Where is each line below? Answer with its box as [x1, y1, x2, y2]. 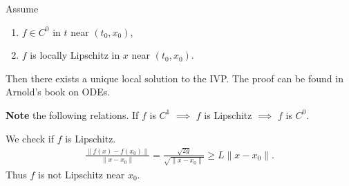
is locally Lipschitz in [30, 48, 120, 62]
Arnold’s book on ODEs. [6, 84, 111, 99]
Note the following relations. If [6, 107, 139, 122]
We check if [6, 131, 54, 145]
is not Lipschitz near [38, 167, 125, 181]
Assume [6, 1, 39, 15]
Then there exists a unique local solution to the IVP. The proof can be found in [6, 71, 343, 85]
